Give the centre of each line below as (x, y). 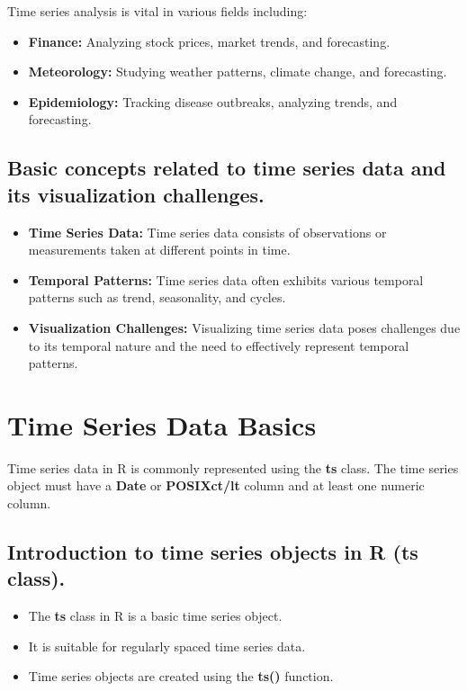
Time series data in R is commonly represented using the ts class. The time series (233, 467)
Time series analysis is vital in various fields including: (157, 11)
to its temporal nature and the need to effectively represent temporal (219, 345)
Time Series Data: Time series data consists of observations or (207, 232)
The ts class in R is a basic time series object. (155, 616)
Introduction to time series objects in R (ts (213, 552)
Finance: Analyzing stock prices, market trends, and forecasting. (209, 41)
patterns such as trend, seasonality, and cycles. (157, 297)
